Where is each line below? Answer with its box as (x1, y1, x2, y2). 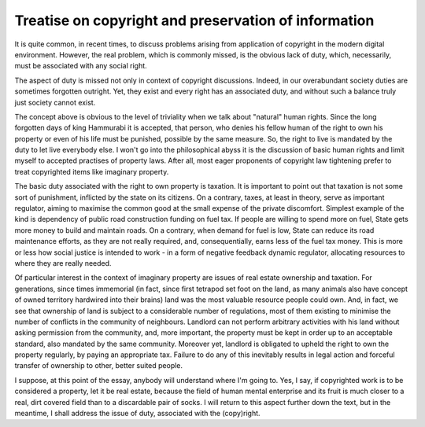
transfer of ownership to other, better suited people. (14, 361, 183, 370)
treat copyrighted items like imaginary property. (14, 167, 169, 176)
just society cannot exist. (14, 98, 96, 107)
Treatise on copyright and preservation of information (14, 12, 375, 29)
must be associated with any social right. (14, 61, 147, 71)
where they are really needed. (14, 258, 112, 267)
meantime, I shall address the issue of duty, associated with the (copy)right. (14, 409, 261, 418)
